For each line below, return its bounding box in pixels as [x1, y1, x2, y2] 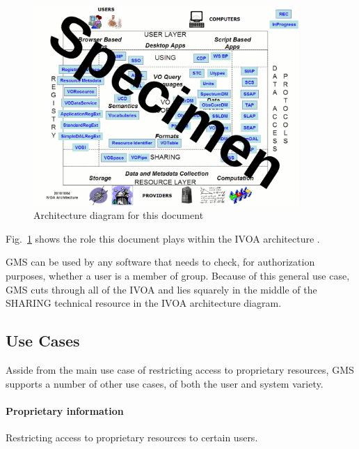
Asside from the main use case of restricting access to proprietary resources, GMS [6, 362, 354, 376]
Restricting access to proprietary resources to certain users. [6, 429, 258, 444]
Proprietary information [6, 403, 124, 418]
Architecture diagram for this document [33, 208, 204, 222]
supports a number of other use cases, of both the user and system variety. [6, 376, 324, 390]
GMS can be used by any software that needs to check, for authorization [6, 254, 315, 269]
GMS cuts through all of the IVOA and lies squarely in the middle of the [6, 282, 317, 296]
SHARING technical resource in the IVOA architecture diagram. [6, 296, 282, 310]
